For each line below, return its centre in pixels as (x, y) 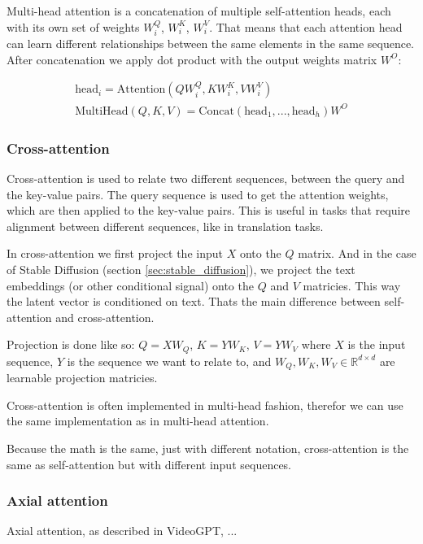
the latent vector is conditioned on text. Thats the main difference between (194, 301)
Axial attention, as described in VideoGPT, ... (122, 531)
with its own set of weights (73, 26)
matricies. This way (352, 285)
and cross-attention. (105, 317)
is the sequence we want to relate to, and (169, 361)
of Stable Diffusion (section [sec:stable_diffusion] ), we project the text (181, 269)
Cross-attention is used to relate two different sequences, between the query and (206, 178)
